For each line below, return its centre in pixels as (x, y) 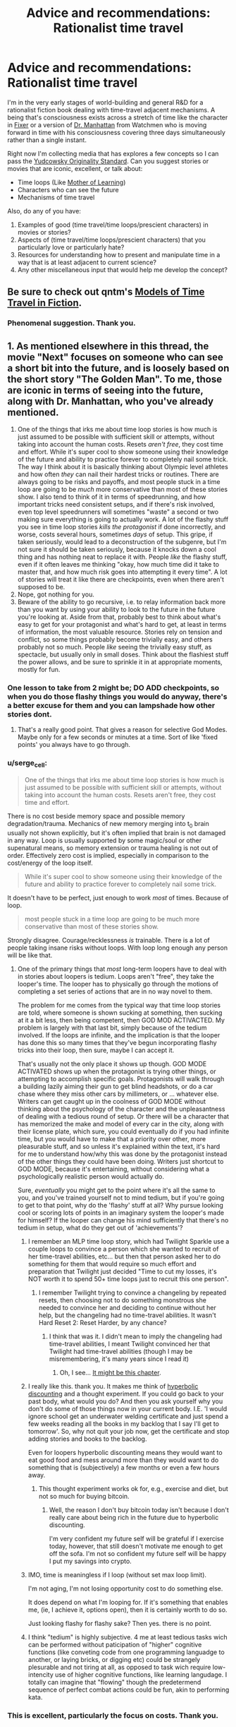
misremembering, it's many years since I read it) (119, 1359)
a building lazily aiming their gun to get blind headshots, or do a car (115, 1086)
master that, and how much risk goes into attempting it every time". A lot (122, 572)
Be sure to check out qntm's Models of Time (106, 292)
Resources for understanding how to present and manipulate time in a (119, 254)
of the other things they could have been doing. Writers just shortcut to (120, 1161)
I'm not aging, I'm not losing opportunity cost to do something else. (125, 1589)
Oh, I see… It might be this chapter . (110, 1372)
